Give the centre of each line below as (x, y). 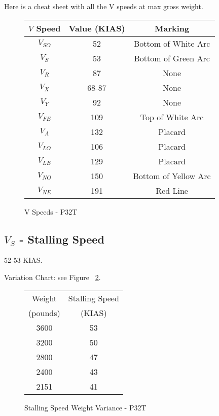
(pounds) (44, 313)
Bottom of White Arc (172, 43)
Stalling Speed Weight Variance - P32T (85, 407)
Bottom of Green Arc (172, 58)
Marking (172, 28)
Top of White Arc (172, 117)
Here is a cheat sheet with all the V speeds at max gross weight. (104, 6)
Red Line (172, 190)
